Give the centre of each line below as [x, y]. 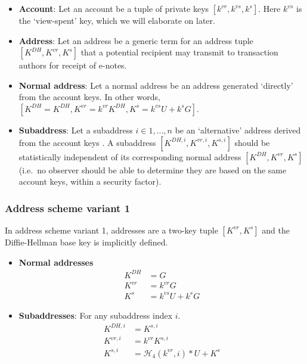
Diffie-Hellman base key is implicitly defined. [86, 242]
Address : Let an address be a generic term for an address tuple [136, 40]
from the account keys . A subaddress [87, 142]
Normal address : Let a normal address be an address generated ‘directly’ [156, 85]
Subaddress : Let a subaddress [76, 130]
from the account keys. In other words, [89, 97]
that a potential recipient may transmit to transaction [179, 52]
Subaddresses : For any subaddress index [96, 315]
